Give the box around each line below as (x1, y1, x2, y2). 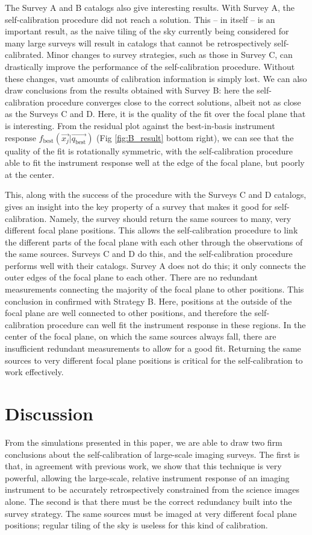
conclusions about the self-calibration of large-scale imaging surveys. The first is (5, 448, 300, 460)
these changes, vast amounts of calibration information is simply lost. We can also (5, 72, 307, 84)
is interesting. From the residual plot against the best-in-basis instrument (5, 119, 275, 131)
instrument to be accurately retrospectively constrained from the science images (5, 483, 300, 496)
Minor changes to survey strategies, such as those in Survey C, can (46, 48, 293, 61)
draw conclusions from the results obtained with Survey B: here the (5, 84, 254, 97)
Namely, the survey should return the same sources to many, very (49, 212, 292, 224)
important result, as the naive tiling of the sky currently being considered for (5, 25, 289, 37)
